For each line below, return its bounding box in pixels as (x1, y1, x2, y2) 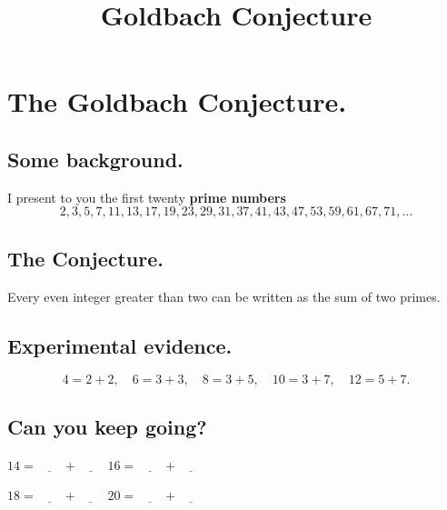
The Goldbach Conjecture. (7, 83, 347, 120)
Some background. (7, 145, 184, 173)
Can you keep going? (7, 412, 207, 440)
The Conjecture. (7, 244, 164, 272)
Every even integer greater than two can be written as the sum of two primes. (7, 286, 441, 305)
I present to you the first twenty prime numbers (7, 187, 286, 206)
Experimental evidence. (7, 331, 233, 359)
